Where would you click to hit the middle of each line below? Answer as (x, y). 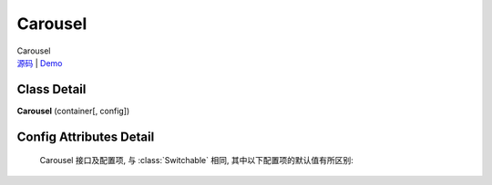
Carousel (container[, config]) (73, 111)
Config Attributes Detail (86, 136)
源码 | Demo (40, 63)
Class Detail (51, 89)
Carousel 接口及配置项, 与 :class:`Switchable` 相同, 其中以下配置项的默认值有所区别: (197, 161)
